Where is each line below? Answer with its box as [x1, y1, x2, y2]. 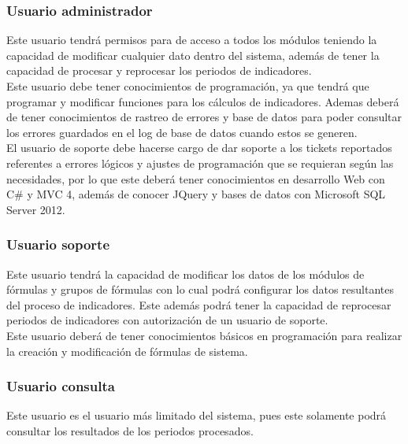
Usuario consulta [6, 376, 115, 396]
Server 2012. [6, 201, 65, 217]
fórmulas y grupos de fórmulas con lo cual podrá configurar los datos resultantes [6, 281, 394, 298]
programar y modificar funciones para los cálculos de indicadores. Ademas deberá [6, 93, 399, 109]
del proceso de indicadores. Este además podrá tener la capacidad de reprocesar [6, 296, 391, 313]
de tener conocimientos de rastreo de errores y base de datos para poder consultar [6, 109, 402, 125]
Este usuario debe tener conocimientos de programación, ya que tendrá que [6, 78, 369, 94]
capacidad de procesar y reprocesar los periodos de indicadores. [6, 62, 312, 79]
